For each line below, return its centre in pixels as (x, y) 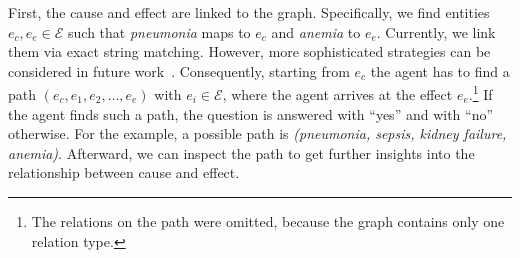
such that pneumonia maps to (159, 31)
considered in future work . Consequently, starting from (179, 70)
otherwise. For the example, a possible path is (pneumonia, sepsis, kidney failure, (257, 133)
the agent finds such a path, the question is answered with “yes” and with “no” (251, 113)
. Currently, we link (436, 31)
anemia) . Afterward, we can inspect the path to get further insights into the (241, 152)
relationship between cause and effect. (124, 172)
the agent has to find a (440, 70)
